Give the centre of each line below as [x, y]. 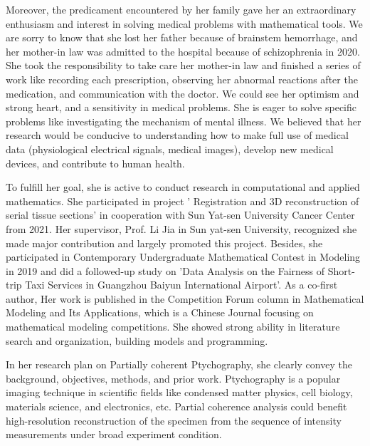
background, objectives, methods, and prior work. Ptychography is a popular [173, 378]
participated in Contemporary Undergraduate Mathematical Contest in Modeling [183, 257]
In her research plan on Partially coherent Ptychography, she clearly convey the [179, 364]
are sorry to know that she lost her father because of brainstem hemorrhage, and [182, 37]
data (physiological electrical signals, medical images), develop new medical [170, 149]
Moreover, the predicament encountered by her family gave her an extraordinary [181, 9]
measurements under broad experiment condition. [114, 434]
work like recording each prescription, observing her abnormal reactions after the [182, 79]
